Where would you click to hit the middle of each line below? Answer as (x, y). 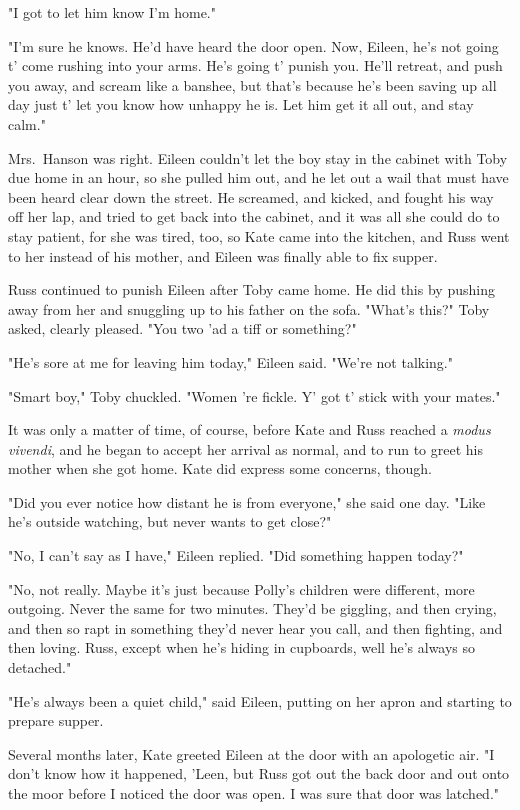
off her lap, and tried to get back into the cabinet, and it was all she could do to (254, 216)
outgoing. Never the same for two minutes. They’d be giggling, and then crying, (252, 608)
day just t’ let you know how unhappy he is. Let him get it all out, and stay (241, 104)
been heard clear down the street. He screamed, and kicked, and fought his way (251, 196)
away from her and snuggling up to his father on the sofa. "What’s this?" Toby (249, 308)
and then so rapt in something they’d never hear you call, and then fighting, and (255, 627)
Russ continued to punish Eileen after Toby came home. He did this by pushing (251, 289)
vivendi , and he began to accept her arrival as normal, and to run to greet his (246, 448)
